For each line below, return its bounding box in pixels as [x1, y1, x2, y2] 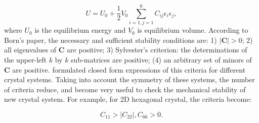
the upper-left [4, 54, 47, 65]
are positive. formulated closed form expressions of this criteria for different [12, 64, 246, 75]
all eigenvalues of [4, 44, 57, 55]
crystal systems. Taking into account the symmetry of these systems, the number [4, 74, 255, 85]
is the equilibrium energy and [34, 25, 126, 35]
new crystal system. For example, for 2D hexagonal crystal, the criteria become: [4, 94, 252, 104]
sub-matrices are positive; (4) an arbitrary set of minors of [71, 54, 252, 65]
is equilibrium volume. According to [137, 25, 248, 35]
